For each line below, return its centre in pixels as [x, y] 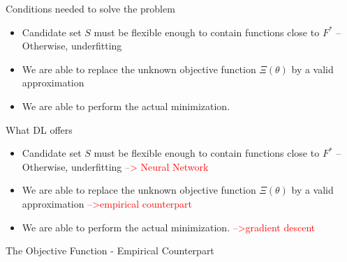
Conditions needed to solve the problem [90, 8]
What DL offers [39, 129]
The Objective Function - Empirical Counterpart [110, 251]
